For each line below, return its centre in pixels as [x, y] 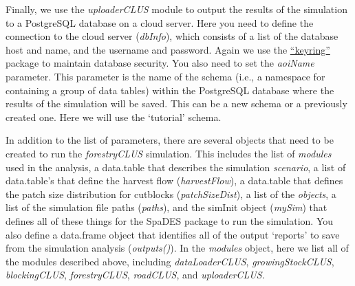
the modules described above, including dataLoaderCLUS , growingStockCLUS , [170, 261]
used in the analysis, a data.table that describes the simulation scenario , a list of [176, 167]
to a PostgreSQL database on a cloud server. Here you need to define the [160, 22]
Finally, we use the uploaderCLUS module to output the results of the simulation [176, 9]
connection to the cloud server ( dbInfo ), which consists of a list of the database [172, 36]
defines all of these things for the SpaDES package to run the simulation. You [170, 220]
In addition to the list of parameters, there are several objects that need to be [170, 140]
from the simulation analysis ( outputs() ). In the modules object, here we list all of [177, 248]
